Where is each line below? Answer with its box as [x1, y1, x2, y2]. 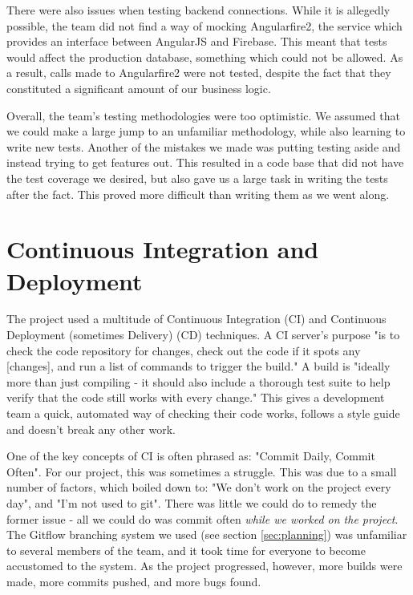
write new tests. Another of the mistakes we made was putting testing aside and [6, 138, 401, 155]
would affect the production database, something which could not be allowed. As [6, 48, 403, 65]
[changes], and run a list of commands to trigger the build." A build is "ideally [6, 358, 391, 374]
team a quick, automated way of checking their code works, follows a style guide [6, 405, 400, 421]
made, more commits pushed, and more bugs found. [6, 573, 261, 589]
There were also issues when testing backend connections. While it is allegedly [6, 2, 391, 18]
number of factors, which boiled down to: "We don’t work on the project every [6, 479, 391, 496]
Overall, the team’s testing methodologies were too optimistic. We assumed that [6, 107, 400, 123]
